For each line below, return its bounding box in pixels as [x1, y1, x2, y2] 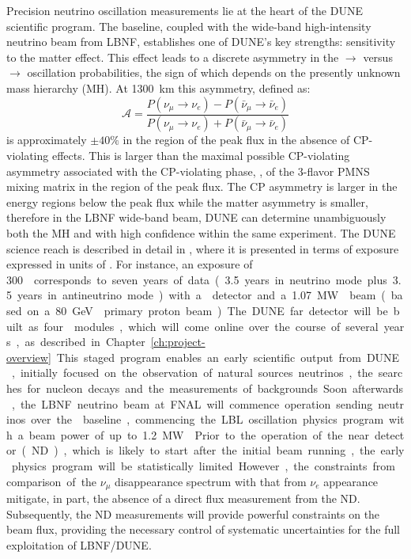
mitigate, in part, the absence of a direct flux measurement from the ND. [6, 489, 360, 506]
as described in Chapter [25, 333, 145, 350]
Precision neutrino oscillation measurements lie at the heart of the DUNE [6, 2, 363, 18]
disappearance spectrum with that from [115, 473, 307, 489]
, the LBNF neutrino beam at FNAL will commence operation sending [11, 395, 373, 412]
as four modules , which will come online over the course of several [28, 318, 379, 334]
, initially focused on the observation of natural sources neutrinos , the [11, 364, 373, 381]
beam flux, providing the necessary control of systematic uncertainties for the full [6, 521, 400, 538]
